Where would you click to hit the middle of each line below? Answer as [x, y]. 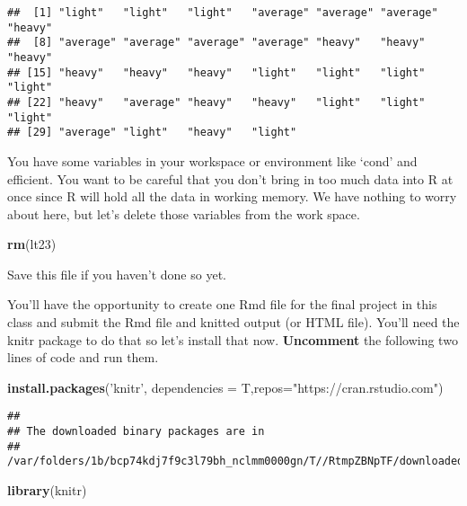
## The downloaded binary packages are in [136, 432]
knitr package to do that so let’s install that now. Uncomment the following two [233, 339]
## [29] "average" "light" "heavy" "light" [152, 133]
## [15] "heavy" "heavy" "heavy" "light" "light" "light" [216, 72]
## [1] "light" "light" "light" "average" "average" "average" [223, 13]
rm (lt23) [32, 244]
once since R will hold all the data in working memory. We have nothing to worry [232, 196]
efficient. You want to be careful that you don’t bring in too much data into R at [230, 178]
